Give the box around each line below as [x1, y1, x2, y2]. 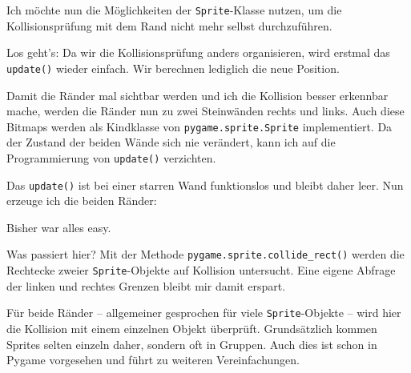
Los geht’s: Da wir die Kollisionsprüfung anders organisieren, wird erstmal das [6, 44, 390, 61]
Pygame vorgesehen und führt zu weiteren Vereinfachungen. [6, 351, 300, 368]
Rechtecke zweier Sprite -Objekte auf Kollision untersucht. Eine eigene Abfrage [6, 262, 396, 279]
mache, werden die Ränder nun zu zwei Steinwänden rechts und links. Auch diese [6, 102, 405, 119]
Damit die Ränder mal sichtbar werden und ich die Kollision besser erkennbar [6, 86, 389, 103]
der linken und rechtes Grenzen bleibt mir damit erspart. [6, 277, 286, 294]
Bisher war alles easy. [6, 219, 111, 235]
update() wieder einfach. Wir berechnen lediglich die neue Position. [6, 59, 340, 76]
